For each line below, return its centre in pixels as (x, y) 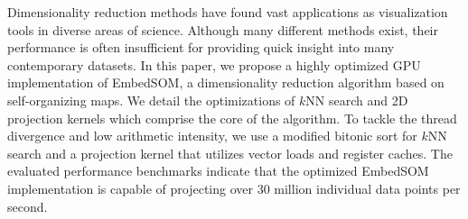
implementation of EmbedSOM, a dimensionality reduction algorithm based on (226, 82)
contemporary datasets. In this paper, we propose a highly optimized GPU (214, 64)
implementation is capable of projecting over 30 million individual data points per (234, 188)
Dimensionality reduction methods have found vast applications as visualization (228, 12)
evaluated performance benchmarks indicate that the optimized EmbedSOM (218, 171)
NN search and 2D (357, 100)
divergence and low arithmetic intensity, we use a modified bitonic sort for (212, 136)
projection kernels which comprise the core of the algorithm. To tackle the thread (232, 118)
